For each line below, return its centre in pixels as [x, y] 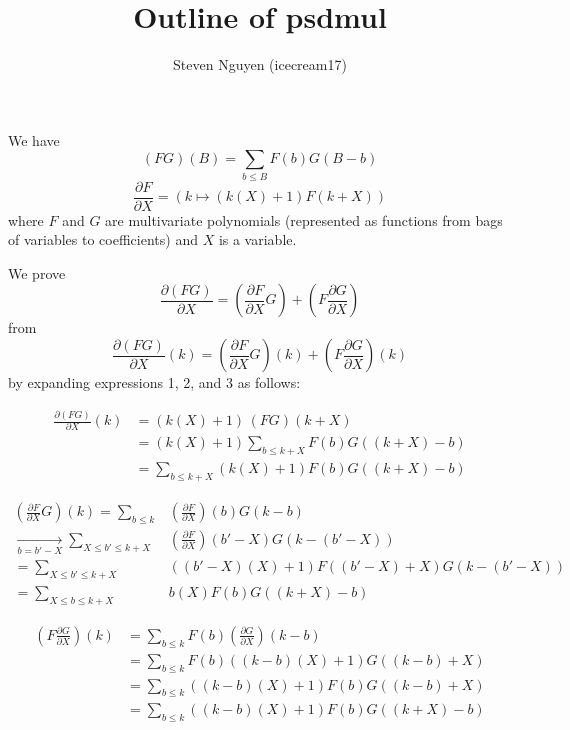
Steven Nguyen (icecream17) [260, 64]
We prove [37, 272]
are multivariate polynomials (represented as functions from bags [304, 219]
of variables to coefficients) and [103, 239]
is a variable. [257, 239]
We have [34, 139]
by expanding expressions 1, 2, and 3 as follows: [154, 382]
